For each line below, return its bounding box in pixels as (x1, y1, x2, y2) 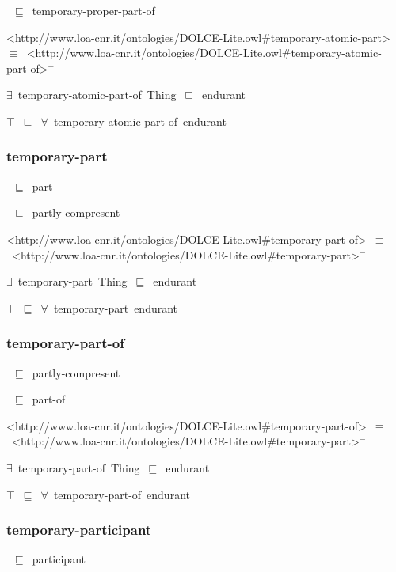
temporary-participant (6, 520, 152, 540)
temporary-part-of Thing (17, 459, 140, 475)
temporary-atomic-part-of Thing (17, 86, 177, 103)
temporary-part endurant (53, 299, 178, 316)
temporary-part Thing (17, 273, 128, 290)
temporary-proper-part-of (32, 2, 155, 18)
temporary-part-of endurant (53, 486, 190, 502)
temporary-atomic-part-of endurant (53, 112, 227, 129)
